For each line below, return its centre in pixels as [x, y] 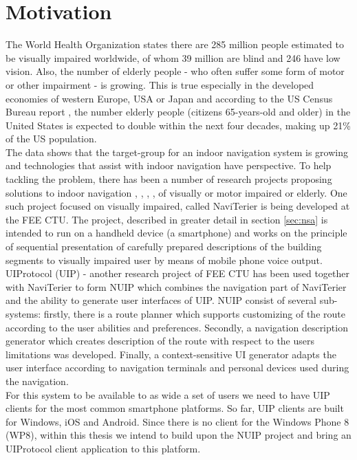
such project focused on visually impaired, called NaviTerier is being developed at [178, 206]
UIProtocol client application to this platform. [103, 448]
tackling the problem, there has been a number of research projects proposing [169, 179]
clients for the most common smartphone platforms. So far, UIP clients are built [175, 408]
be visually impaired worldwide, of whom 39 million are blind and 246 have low [173, 57]
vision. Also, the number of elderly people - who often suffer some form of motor [175, 71]
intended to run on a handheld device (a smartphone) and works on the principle [176, 233]
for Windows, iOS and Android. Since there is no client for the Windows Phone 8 [177, 421]
